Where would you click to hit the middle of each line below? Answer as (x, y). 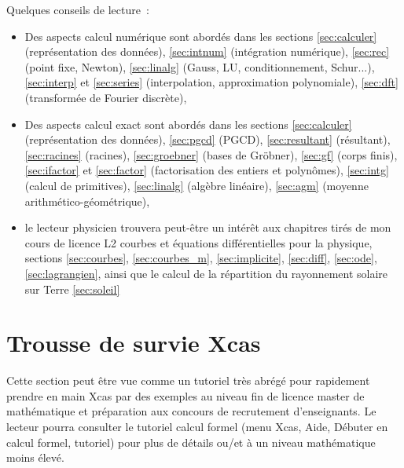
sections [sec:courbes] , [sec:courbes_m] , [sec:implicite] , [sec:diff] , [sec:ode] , (201, 258)
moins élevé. (35, 457)
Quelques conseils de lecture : (78, 9)
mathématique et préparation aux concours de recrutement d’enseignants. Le (191, 411)
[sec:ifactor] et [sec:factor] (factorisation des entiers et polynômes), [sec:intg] (207, 170)
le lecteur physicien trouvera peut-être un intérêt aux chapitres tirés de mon (208, 227)
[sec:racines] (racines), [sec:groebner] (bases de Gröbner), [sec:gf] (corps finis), (211, 154)
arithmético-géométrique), (87, 201)
